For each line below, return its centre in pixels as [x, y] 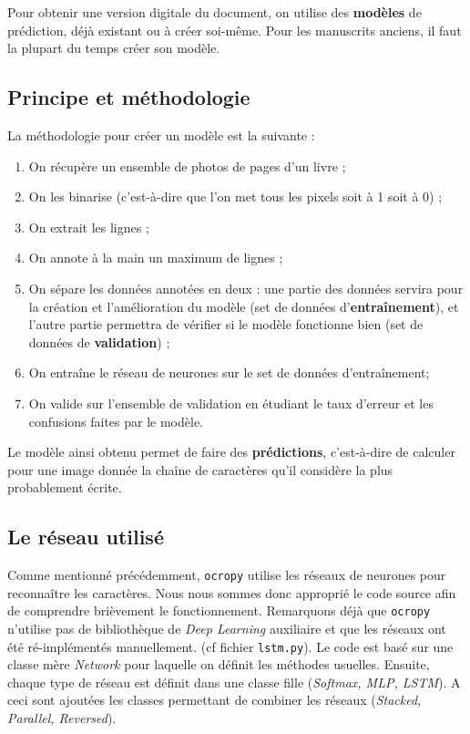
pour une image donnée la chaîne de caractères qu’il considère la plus [200, 469]
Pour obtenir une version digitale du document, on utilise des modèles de [215, 12]
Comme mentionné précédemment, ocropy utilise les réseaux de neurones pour [227, 575]
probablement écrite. [65, 487]
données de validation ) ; [99, 341]
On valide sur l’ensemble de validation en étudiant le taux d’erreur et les [231, 403]
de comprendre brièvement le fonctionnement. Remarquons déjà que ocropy [219, 610]
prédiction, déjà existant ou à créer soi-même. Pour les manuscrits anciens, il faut [235, 30]
